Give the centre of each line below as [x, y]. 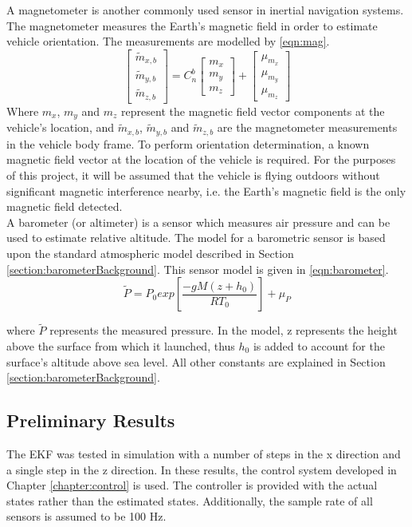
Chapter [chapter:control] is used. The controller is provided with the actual [192, 485]
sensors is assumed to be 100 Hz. [86, 516]
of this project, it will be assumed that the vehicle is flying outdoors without [193, 175]
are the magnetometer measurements [307, 127]
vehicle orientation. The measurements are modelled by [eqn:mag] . [168, 41]
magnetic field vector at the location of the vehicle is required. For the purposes [201, 159]
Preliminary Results [91, 420]
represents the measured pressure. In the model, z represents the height [224, 330]
